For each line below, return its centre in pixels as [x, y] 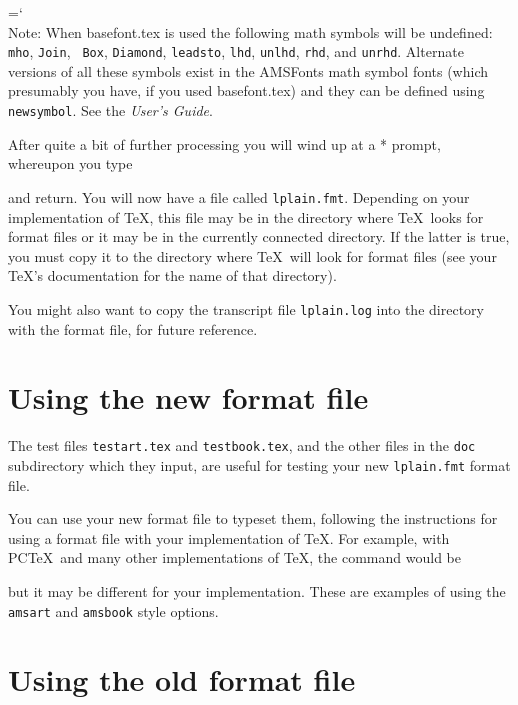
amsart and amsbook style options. [113, 610]
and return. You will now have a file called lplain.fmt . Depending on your [239, 196]
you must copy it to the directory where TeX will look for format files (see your [252, 255]
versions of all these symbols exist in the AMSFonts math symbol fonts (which [248, 70]
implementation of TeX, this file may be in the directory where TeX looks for [246, 216]
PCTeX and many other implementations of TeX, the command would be [234, 557]
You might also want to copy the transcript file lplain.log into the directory [246, 308]
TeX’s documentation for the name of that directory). [172, 275]
